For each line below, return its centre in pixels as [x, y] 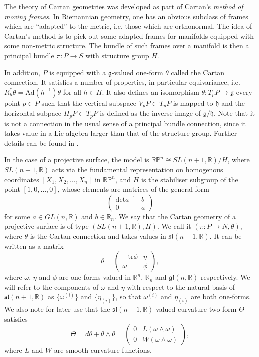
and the [233, 103]
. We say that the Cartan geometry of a [175, 216]
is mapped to [193, 103]
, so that [128, 297]
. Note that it [235, 113]
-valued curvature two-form [195, 309]
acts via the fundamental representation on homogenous [137, 170]
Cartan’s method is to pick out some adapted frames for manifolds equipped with [129, 36]
